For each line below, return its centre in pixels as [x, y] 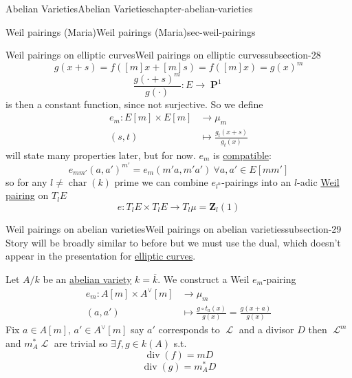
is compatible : [242, 155]
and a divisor [266, 329]
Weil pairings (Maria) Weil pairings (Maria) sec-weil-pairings [131, 31]
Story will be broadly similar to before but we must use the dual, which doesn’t [173, 242]
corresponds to [189, 329]
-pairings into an [256, 181]
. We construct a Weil [203, 279]
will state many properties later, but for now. [101, 155]
